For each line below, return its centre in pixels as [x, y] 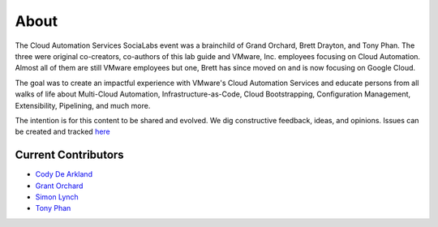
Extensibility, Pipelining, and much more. [83, 105]
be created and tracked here [63, 132]
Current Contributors [70, 155]
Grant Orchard [59, 186]
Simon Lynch [57, 197]
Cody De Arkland [64, 174]
